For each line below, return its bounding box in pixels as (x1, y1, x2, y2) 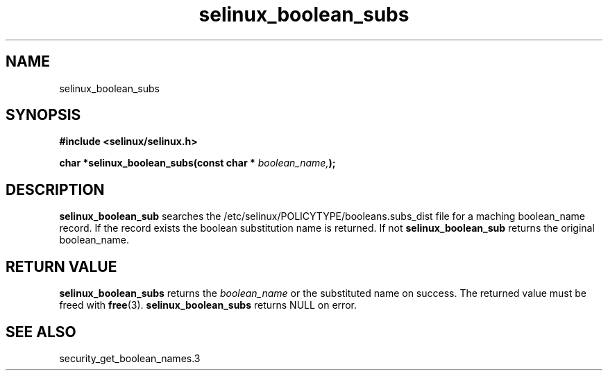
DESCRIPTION (6, 180, 105, 198)
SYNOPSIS (6, 106, 81, 124)
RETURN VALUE (6, 257, 117, 275)
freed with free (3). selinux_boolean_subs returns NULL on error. (59, 299, 357, 311)
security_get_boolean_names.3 (59, 352, 201, 364)
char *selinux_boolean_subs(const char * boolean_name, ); (59, 157, 336, 169)
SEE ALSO (6, 323, 76, 341)
